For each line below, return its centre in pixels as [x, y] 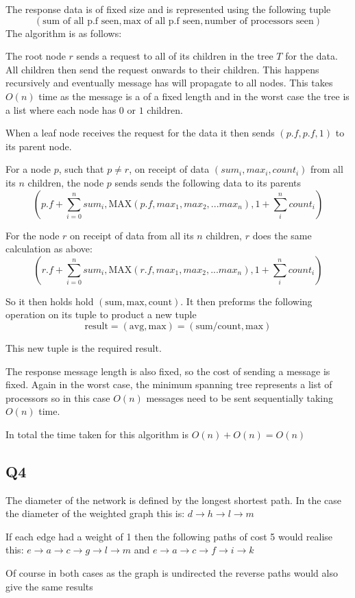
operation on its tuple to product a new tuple [101, 314]
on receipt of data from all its [132, 235]
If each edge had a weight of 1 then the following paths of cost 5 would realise [169, 536]
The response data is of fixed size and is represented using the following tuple [168, 9]
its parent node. [39, 146]
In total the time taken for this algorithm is [97, 434]
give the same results [49, 586]
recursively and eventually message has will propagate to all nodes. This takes [169, 83]
